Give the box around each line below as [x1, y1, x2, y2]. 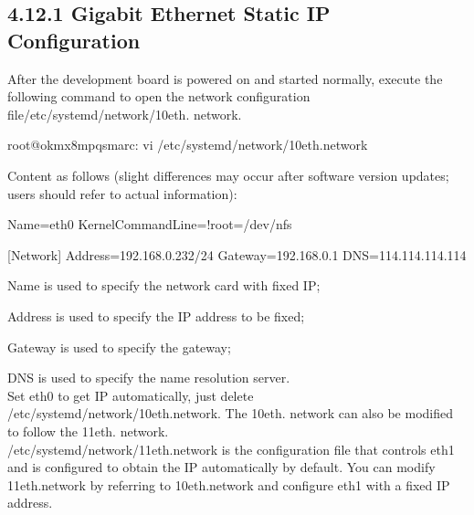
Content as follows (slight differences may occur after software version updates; [7, 165, 449, 184]
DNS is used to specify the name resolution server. [7, 368, 290, 387]
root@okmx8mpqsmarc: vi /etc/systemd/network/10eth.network [7, 135, 368, 154]
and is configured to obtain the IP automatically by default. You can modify [7, 457, 436, 477]
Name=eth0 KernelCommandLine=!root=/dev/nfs [7, 215, 292, 234]
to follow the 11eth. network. [7, 421, 169, 440]
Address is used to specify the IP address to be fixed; [7, 306, 305, 325]
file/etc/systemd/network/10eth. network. [7, 104, 242, 123]
